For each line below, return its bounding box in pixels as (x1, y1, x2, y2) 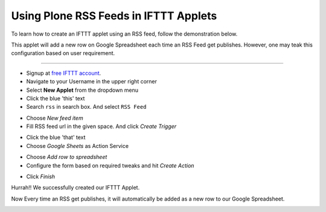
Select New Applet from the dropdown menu (26, 86, 139, 94)
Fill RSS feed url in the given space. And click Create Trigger (26, 123, 177, 130)
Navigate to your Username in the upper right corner (26, 78, 157, 85)
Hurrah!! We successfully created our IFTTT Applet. (11, 184, 140, 191)
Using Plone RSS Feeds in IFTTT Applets (11, 9, 217, 22)
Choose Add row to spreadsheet (26, 153, 107, 161)
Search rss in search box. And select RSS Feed (26, 103, 147, 111)
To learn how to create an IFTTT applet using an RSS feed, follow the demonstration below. (11, 30, 238, 37)
